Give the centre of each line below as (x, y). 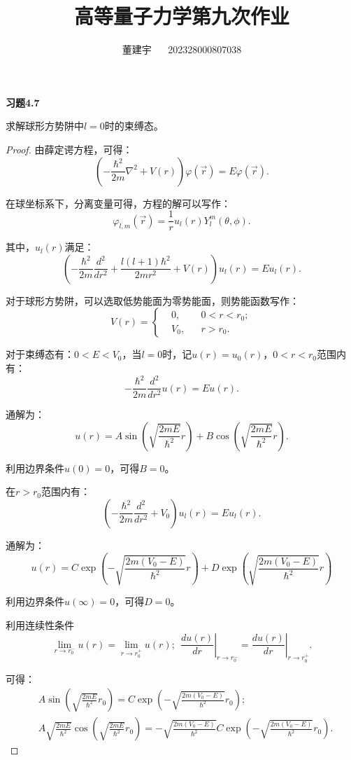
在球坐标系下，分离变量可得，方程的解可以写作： (118, 203)
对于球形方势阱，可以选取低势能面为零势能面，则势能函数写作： (152, 300)
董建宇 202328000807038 (182, 49)
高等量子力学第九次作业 (181, 16)
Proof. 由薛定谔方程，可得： (69, 149)
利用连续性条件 (40, 624)
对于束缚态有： (40, 354)
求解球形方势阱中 (45, 126)
